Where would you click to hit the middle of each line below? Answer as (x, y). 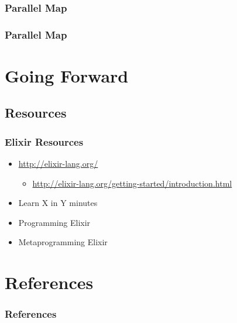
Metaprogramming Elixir (63, 242)
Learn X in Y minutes (58, 203)
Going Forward (67, 75)
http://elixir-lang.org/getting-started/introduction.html (132, 183)
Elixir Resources (44, 141)
